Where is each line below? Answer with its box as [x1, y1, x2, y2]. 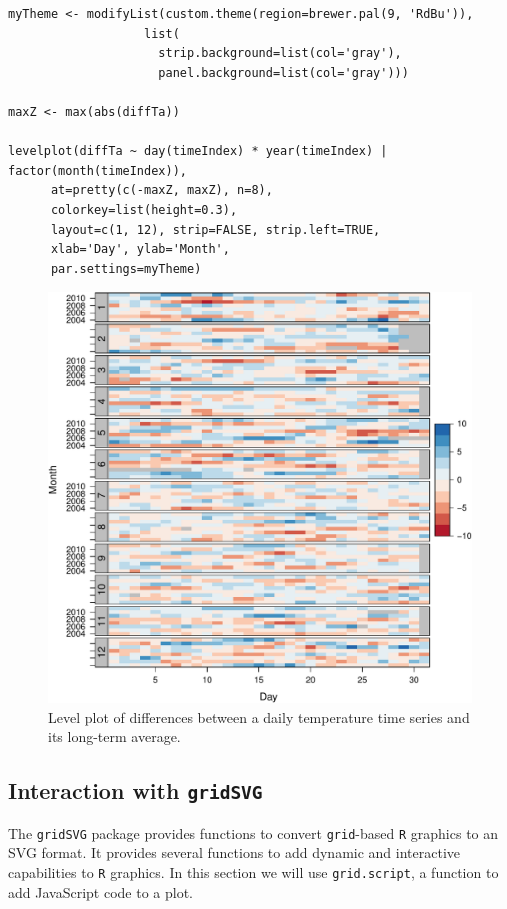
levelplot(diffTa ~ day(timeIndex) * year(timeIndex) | [8, 144, 388, 159]
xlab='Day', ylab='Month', [50, 242, 230, 257]
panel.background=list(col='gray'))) [158, 65, 409, 80]
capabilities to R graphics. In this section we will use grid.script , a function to [8, 861, 499, 882]
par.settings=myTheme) [50, 261, 202, 276]
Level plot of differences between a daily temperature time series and [48, 706, 470, 727]
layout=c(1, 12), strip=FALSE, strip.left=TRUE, [50, 222, 381, 237]
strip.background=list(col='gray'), [158, 46, 402, 61]
